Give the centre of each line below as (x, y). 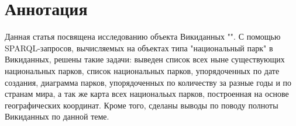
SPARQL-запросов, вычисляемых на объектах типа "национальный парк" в (139, 48)
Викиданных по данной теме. (57, 116)
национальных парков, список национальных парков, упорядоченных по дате (142, 70)
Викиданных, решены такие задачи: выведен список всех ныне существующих (145, 59)
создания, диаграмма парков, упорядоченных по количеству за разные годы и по (148, 82)
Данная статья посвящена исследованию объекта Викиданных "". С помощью (143, 36)
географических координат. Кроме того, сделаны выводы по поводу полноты (142, 105)
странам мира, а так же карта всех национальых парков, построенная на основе (147, 94)
